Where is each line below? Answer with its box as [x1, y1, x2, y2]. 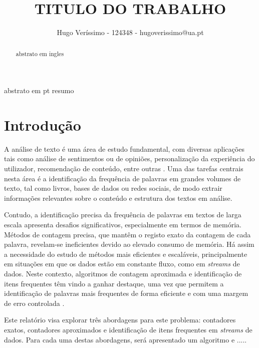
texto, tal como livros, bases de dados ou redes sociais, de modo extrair [4, 183, 222, 193]
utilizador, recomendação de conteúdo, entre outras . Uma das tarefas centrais [4, 163, 243, 174]
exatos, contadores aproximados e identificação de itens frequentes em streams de [4, 324, 252, 334]
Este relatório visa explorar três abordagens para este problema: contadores [4, 314, 236, 325]
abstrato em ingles [16, 49, 64, 58]
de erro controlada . [4, 297, 65, 308]
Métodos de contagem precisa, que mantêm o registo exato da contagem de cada [4, 229, 251, 239]
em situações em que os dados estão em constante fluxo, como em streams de [4, 258, 240, 269]
